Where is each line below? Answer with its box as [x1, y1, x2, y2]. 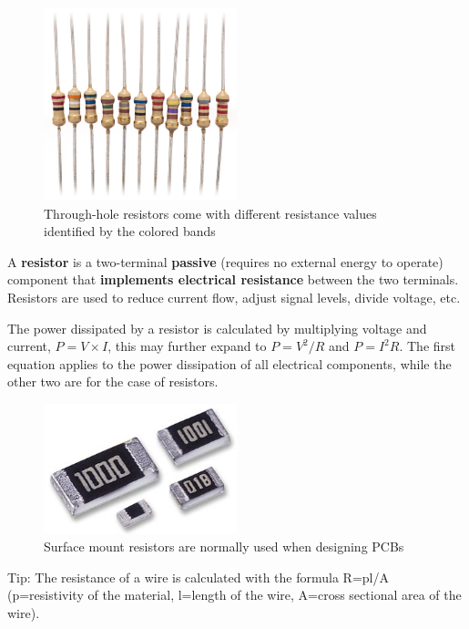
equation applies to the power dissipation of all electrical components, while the [7, 354, 452, 373]
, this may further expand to [107, 336, 267, 356]
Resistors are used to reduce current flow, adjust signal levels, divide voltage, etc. [7, 287, 461, 306]
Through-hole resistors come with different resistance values [44, 203, 377, 222]
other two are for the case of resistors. [7, 372, 219, 391]
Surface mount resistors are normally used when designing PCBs [44, 537, 404, 556]
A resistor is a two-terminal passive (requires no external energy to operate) [7, 252, 444, 271]
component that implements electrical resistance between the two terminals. [7, 270, 459, 289]
